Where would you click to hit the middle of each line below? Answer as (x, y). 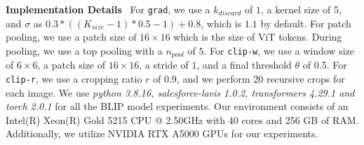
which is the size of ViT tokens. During (258, 37)
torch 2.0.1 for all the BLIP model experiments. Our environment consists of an (177, 106)
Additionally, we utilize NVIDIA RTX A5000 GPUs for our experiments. (162, 133)
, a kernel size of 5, (301, 9)
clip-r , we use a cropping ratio (74, 78)
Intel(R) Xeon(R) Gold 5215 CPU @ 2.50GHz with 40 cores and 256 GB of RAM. (182, 119)
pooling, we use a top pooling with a (84, 50)
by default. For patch (306, 23)
